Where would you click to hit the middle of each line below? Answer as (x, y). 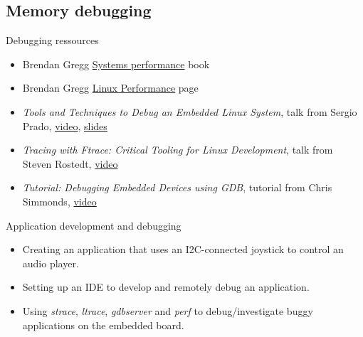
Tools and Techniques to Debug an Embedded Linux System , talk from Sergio (190, 111)
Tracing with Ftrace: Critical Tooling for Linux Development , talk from (178, 150)
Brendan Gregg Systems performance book (116, 64)
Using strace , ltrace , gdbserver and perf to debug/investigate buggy (168, 310)
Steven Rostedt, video (70, 163)
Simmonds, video (59, 201)
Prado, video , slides (65, 125)
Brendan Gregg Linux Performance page (110, 88)
